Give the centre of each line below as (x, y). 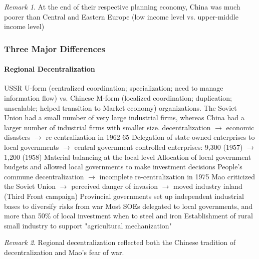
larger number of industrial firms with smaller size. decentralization (107, 127)
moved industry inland (208, 186)
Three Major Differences (55, 48)
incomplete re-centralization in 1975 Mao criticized (177, 176)
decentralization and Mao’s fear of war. (64, 252)
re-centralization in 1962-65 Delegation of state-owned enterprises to (150, 137)
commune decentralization (44, 176)
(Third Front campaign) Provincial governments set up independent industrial (124, 196)
